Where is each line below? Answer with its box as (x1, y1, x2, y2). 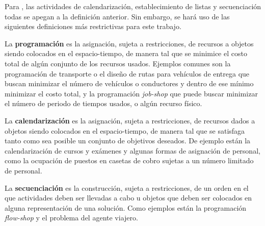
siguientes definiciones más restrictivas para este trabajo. (5, 21, 181, 32)
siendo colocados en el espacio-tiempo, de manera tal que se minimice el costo (5, 48, 247, 59)
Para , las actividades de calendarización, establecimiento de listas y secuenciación (5, 1, 261, 11)
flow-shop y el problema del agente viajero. (5, 212, 138, 223)
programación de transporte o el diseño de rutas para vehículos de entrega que (5, 68, 250, 79)
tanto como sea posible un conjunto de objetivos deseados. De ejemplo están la (5, 135, 251, 146)
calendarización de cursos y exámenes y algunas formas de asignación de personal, (5, 145, 260, 156)
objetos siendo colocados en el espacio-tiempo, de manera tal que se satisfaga (5, 125, 245, 136)
